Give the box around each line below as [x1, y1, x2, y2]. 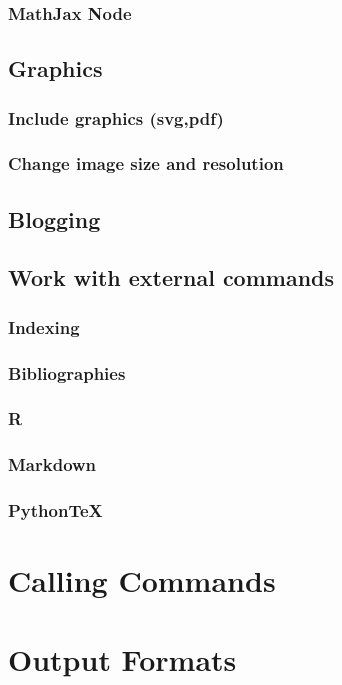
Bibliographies [8, 360, 126, 385]
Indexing [8, 314, 80, 339]
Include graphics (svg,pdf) [8, 105, 224, 130]
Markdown [8, 452, 97, 477]
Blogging [8, 203, 101, 234]
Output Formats [8, 638, 237, 679]
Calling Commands [8, 560, 276, 601]
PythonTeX [8, 498, 103, 523]
